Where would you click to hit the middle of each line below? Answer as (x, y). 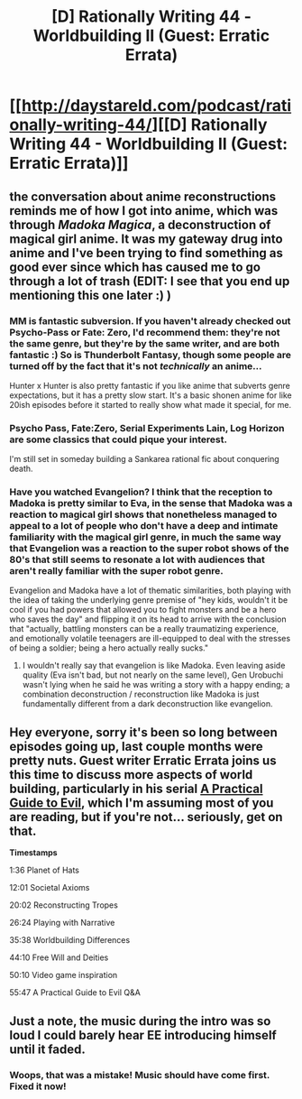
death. (21, 469)
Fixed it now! (38, 1086)
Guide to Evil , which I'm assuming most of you (142, 803)
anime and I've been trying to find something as (146, 253)
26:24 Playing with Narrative (62, 923)
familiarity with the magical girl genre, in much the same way (146, 537)
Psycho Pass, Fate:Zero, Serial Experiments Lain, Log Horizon (147, 428)
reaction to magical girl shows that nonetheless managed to (143, 514)
